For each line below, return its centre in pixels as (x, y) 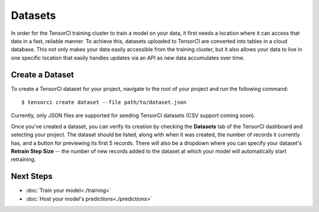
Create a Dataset (42, 75)
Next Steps (32, 176)
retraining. (23, 159)
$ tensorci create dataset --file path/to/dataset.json (104, 102)
